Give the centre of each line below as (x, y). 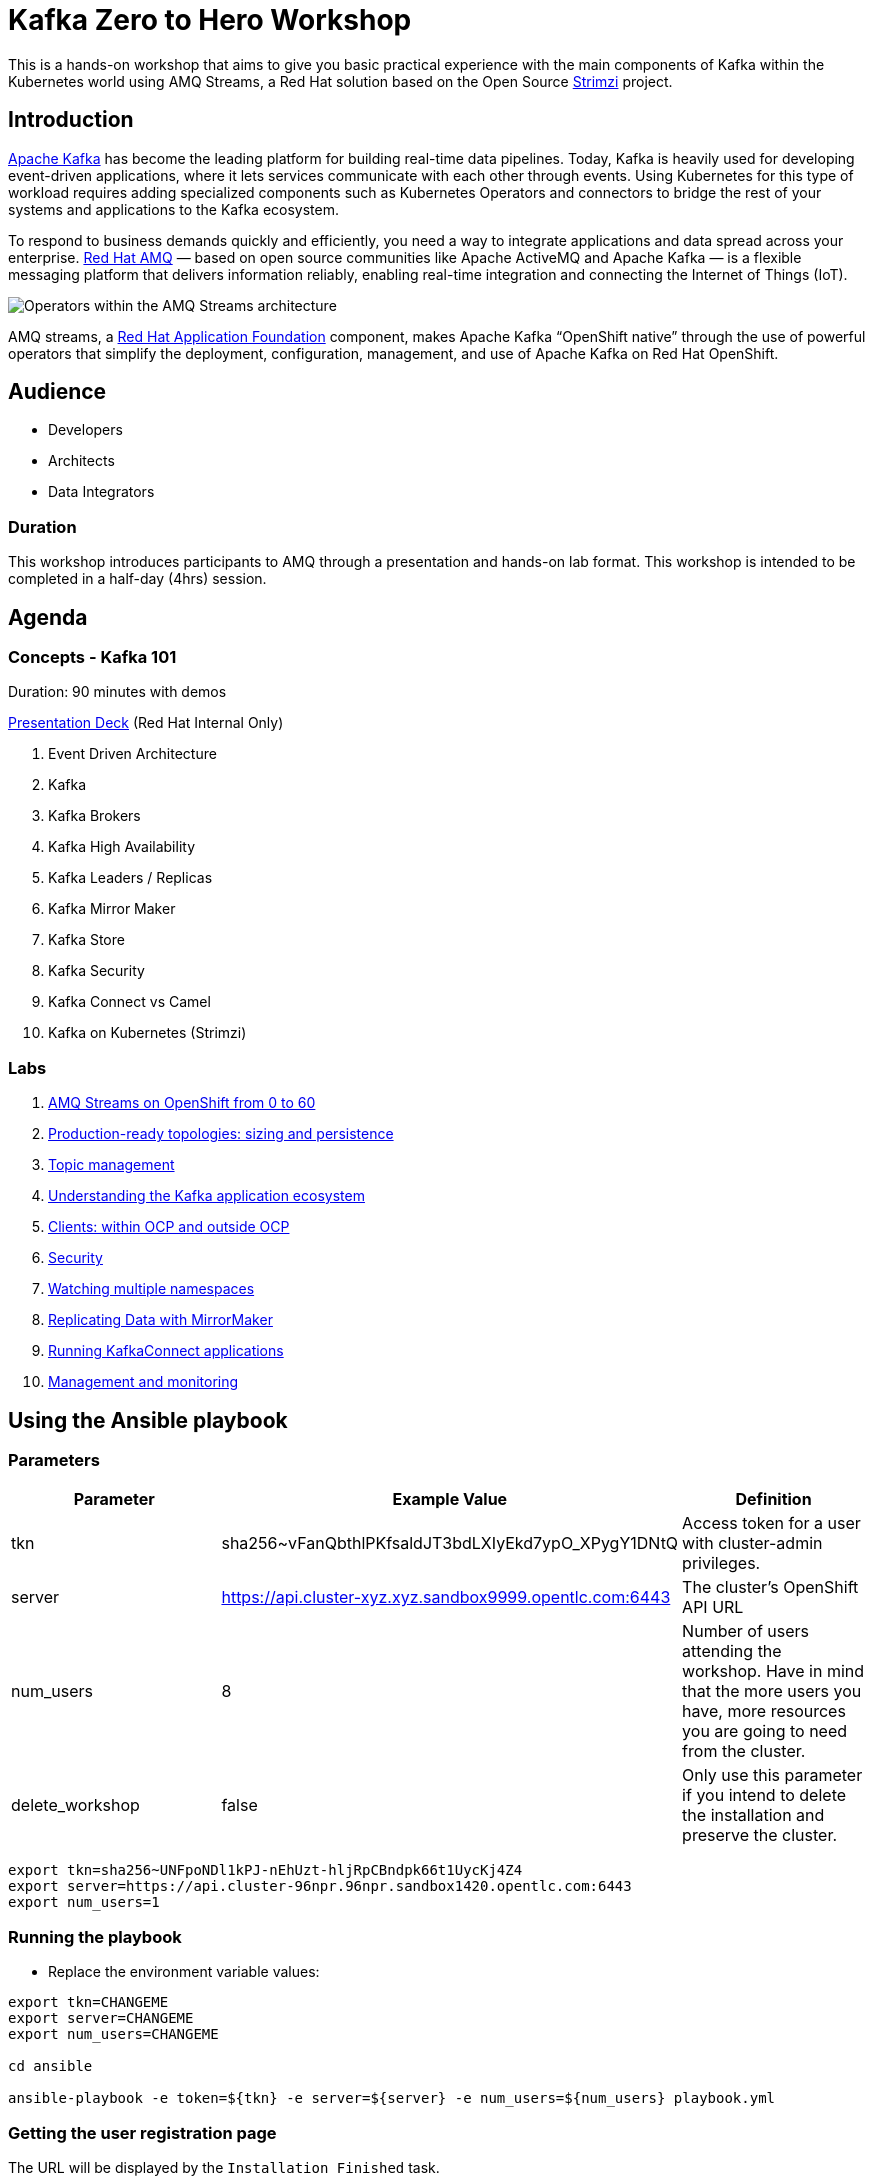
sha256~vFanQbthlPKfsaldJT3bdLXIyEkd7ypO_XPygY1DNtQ (450, 1543)
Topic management (111, 1165)
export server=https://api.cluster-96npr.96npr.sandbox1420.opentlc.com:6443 (320, 1886)
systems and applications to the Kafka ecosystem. (174, 209)
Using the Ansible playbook (148, 1420)
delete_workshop (75, 1805)
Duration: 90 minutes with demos (117, 692)
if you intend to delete (764, 1795)
